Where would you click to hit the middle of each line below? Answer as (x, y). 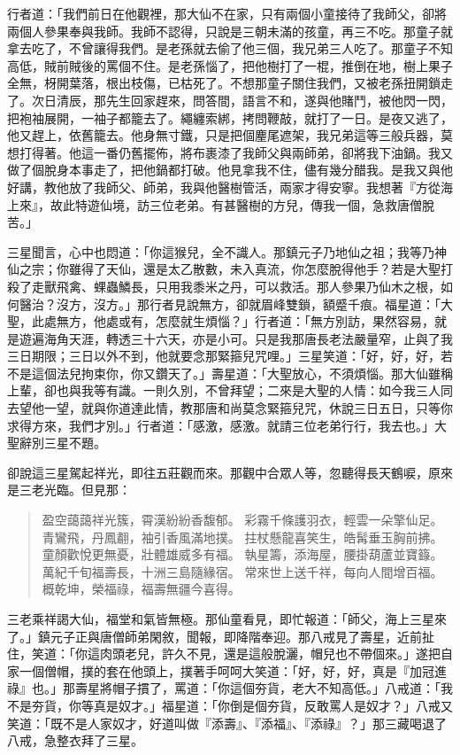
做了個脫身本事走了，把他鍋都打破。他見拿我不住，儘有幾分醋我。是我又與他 (230, 170)
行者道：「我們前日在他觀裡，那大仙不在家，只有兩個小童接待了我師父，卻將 (227, 13)
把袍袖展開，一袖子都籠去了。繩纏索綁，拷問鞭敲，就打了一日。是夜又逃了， (230, 117)
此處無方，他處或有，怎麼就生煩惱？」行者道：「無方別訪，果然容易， (233, 321)
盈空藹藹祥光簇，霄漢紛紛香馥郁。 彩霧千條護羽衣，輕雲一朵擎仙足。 (242, 520)
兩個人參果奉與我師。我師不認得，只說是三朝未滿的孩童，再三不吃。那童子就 (230, 31)
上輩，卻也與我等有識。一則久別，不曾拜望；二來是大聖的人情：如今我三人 (224, 390)
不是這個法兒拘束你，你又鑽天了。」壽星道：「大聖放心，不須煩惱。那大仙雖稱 (230, 373)
